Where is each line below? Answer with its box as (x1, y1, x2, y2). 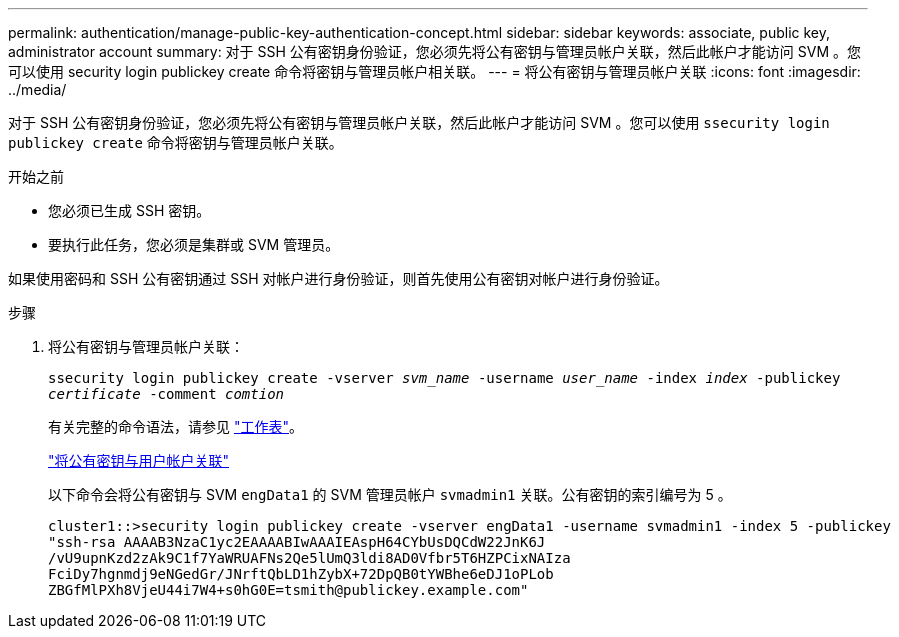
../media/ (8, 81, 67, 98)
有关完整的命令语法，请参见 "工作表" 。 (48, 418, 303, 435)
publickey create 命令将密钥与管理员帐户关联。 (8, 134, 343, 151)
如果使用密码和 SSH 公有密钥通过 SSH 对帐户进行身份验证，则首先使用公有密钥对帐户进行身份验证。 (8, 270, 669, 287)
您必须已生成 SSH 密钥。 (48, 202, 211, 219)
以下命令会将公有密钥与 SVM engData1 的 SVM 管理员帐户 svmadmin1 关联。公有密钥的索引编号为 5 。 (48, 486, 732, 503)
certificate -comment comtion (48, 386, 285, 402)
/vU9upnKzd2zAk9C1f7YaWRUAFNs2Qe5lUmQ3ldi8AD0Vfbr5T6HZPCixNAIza (48, 550, 571, 566)
